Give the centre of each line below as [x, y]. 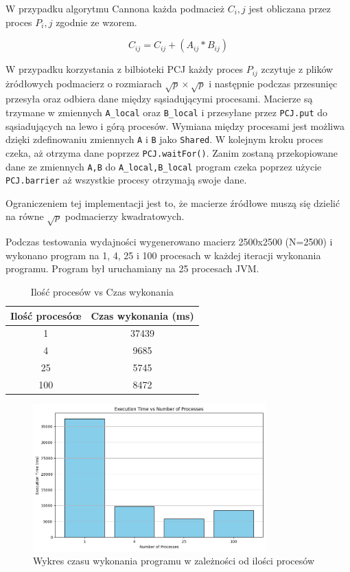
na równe [25, 216]
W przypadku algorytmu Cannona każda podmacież [115, 8]
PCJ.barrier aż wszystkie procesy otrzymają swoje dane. [126, 180]
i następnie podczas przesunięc [273, 83]
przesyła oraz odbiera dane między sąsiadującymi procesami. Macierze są [159, 99]
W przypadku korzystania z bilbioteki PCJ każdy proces [125, 69]
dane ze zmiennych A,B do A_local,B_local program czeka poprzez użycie [164, 166]
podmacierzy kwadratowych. [125, 216]
